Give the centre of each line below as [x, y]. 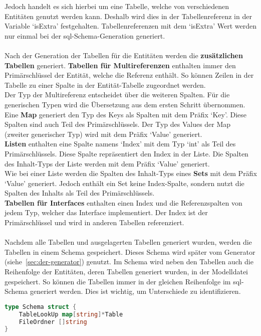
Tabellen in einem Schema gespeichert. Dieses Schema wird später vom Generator [130, 251]
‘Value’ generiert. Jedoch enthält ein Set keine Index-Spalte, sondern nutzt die [124, 183]
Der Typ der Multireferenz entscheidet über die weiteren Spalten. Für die [117, 95]
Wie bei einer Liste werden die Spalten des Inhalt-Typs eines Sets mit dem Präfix [131, 173]
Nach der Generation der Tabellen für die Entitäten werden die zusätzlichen [124, 55]
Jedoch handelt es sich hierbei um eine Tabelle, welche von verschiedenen [117, 6]
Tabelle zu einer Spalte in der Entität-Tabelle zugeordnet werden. [105, 85]
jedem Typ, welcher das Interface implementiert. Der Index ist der [106, 212]
